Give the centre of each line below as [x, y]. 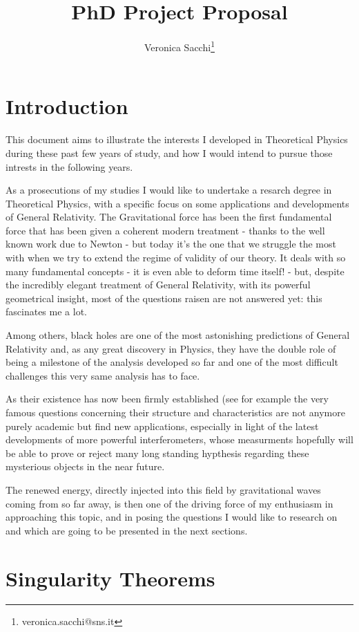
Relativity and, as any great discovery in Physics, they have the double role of [171, 348]
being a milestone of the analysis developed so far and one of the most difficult [172, 362]
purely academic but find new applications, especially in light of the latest [162, 426]
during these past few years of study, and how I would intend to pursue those [169, 152]
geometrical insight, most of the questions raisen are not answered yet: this [164, 298]
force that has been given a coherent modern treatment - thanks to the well [165, 230]
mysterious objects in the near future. [85, 466]
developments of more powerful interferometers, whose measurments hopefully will [179, 439]
